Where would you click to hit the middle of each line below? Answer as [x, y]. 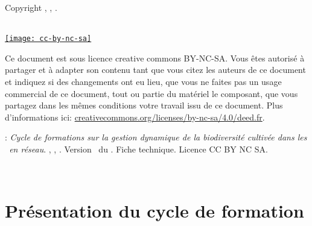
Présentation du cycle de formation [154, 211]
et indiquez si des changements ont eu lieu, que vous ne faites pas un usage [143, 82]
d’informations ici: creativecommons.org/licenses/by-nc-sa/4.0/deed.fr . [135, 117]
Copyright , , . [31, 7]
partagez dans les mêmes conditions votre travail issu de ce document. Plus [144, 105]
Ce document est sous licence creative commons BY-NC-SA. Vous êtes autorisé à [155, 58]
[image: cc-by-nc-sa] [48, 39]
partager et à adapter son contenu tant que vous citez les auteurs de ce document [155, 70]
